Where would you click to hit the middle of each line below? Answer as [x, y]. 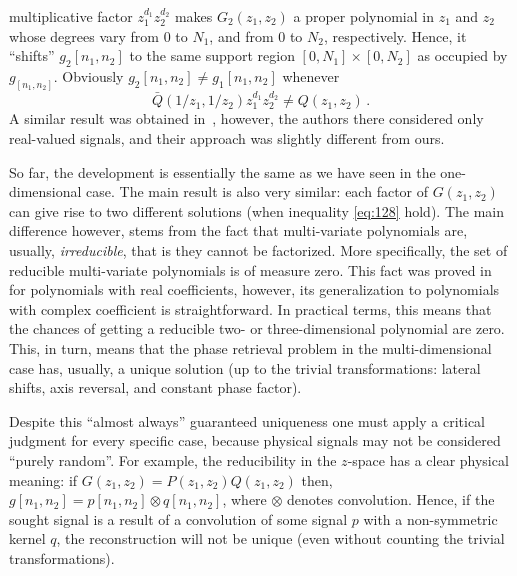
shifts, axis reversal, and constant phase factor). [155, 387]
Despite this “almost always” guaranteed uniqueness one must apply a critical [247, 420]
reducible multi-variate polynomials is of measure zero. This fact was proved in [250, 269]
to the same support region [212, 55]
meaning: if [43, 479]
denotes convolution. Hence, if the [391, 499]
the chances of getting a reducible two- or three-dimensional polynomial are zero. [257, 328]
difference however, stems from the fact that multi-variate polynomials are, [238, 230]
